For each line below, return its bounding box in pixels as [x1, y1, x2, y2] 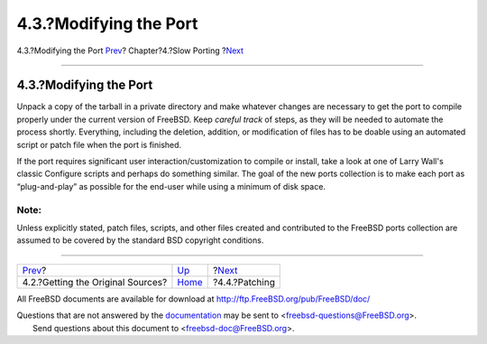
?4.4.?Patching [212, 275, 275, 288]
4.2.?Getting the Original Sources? [22, 275, 168, 288]
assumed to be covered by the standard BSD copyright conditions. [16, 235, 264, 246]
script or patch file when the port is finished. [16, 139, 182, 150]
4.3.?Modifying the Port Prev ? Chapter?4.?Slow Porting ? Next [16, 45, 243, 56]
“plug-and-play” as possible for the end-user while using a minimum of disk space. [16, 181, 326, 191]
